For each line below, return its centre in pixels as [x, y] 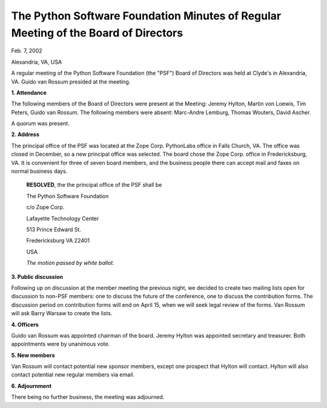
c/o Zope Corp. [45, 207]
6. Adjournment [31, 386]
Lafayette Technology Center [63, 218]
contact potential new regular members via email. [73, 375]
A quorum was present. [40, 124]
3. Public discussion [37, 276]
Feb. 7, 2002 [27, 51]
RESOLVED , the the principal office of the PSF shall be [94, 185]
